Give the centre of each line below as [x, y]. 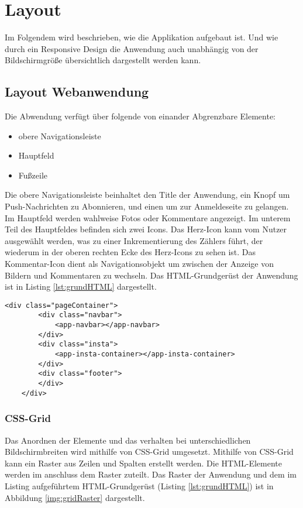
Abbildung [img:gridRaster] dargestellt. [75, 497]
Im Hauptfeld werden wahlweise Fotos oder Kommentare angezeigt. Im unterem [148, 217]
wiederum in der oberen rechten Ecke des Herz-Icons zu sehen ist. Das [130, 252]
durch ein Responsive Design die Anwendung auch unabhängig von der [132, 48]
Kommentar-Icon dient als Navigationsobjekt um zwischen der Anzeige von [139, 264]
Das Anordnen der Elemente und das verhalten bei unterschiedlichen [128, 440]
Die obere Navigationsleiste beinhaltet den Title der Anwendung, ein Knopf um [147, 195]
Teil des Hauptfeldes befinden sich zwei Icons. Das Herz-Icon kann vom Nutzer [146, 229]
